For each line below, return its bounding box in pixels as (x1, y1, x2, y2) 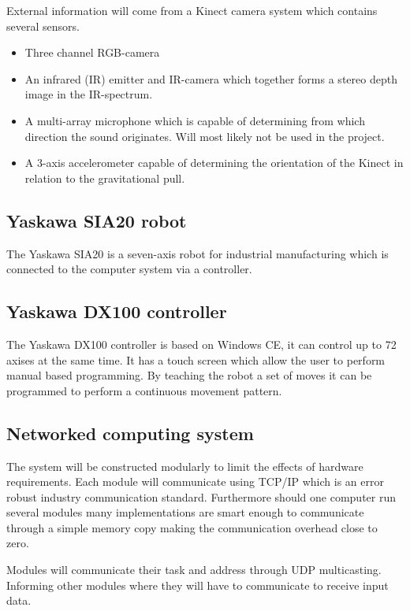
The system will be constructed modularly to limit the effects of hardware (6, 457, 363, 474)
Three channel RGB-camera (24, 44, 160, 61)
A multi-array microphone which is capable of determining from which (24, 112, 365, 128)
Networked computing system (6, 420, 254, 445)
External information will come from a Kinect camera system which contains (6, 2, 378, 18)
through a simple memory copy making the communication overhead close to (6, 519, 378, 535)
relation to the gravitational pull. (24, 169, 185, 186)
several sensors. (6, 17, 80, 34)
